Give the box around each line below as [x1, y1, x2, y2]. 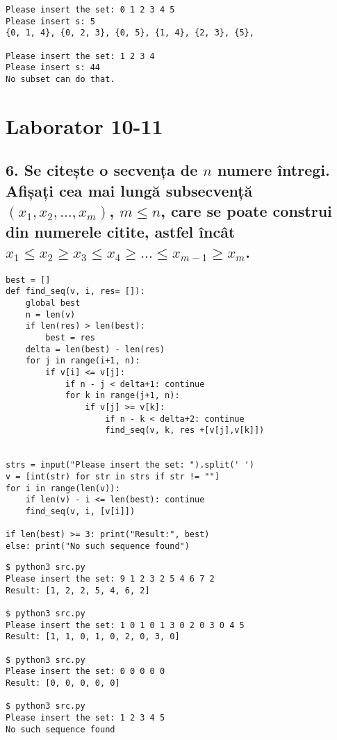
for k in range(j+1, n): [65, 390, 180, 401]
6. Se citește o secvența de [6, 159, 198, 181]
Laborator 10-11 [6, 111, 163, 140]
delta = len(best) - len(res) [25, 344, 165, 354]
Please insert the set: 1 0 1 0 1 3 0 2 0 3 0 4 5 [6, 620, 245, 630]
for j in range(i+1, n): [25, 356, 140, 366]
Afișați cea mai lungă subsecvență [6, 179, 253, 201]
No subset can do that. [6, 74, 115, 84]
